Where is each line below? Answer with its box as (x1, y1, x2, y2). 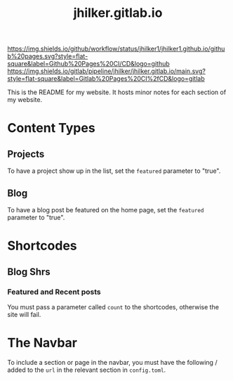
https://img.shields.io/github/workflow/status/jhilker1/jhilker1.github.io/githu (7, 44, 225, 53)
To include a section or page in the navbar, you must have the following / (7, 358, 218, 366)
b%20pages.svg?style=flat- (7, 52, 88, 60)
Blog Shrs (7, 266, 51, 278)
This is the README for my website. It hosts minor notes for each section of (7, 88, 227, 96)
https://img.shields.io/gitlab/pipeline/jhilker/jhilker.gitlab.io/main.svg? (7, 67, 206, 75)
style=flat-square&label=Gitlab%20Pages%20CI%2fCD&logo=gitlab (7, 75, 205, 83)
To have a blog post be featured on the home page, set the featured (7, 206, 204, 214)
